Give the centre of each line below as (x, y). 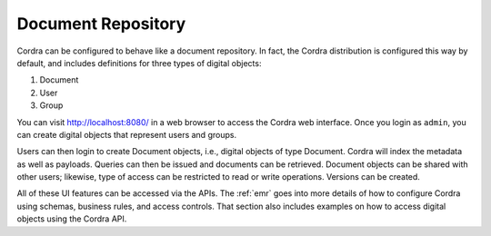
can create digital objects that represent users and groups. (126, 134)
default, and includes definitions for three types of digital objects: (139, 63)
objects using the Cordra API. (72, 219)
